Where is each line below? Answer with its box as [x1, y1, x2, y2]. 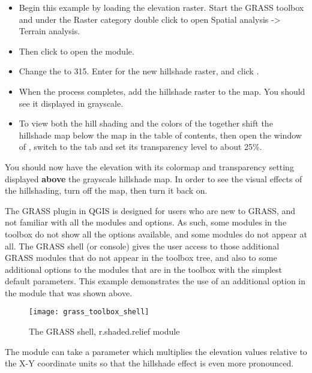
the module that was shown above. [5, 286, 133, 299]
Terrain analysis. [19, 25, 80, 37]
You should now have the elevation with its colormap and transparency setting [5, 160, 294, 173]
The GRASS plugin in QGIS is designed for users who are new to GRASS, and [5, 204, 296, 216]
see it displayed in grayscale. [19, 97, 124, 109]
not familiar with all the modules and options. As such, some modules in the [5, 216, 287, 228]
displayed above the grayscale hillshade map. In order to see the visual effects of [5, 172, 302, 185]
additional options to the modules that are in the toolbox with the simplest [5, 263, 282, 275]
